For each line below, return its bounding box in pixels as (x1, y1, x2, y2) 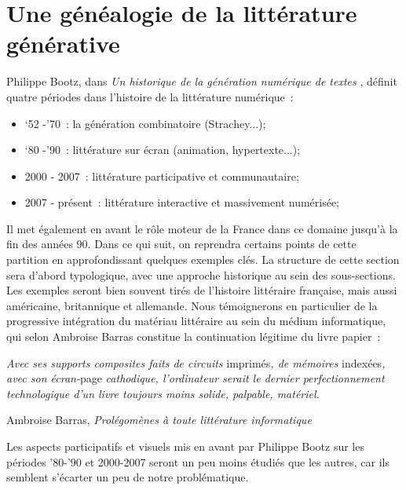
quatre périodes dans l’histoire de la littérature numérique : (6, 88, 294, 104)
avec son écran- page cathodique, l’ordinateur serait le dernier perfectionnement (6, 370, 385, 386)
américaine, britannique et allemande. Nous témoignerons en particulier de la (6, 297, 378, 313)
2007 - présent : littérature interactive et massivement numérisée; (24, 194, 340, 210)
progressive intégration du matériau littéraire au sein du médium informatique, (6, 313, 386, 329)
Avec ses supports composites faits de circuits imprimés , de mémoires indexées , (6, 354, 386, 371)
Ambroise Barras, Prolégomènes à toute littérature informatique (6, 411, 312, 428)
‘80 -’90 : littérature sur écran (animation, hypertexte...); (24, 141, 301, 158)
